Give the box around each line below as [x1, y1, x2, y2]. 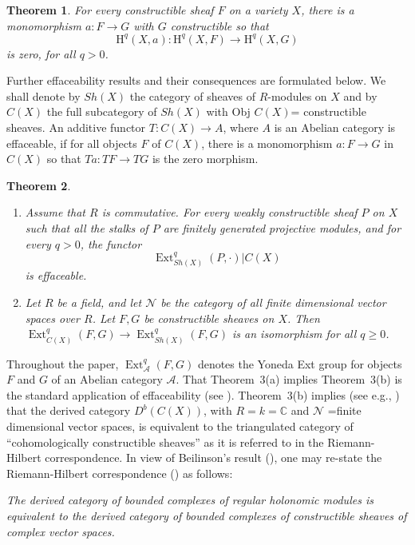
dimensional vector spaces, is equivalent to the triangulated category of [6, 418, 354, 435]
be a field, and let [57, 294, 142, 311]
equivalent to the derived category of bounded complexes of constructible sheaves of [6, 507, 407, 523]
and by [343, 87, 377, 104]
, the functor [80, 235, 142, 252]
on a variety [228, 2, 288, 18]
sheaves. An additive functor [6, 119, 146, 136]
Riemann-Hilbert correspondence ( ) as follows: [6, 464, 233, 481]
